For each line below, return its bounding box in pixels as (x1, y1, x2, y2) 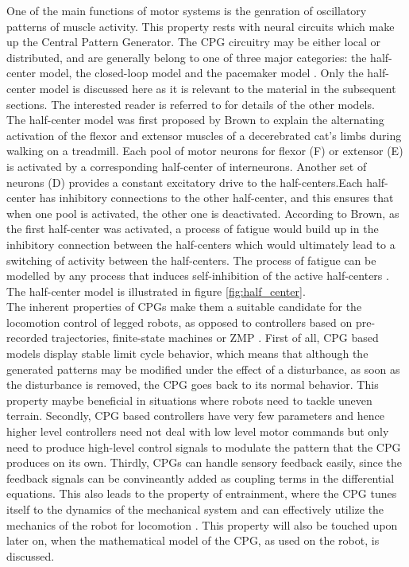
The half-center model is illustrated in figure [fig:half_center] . (6, 282, 306, 299)
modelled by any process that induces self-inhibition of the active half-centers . (6, 267, 389, 284)
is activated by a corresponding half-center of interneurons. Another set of (6, 157, 367, 174)
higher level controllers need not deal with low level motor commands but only (6, 423, 389, 440)
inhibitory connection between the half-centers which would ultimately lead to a (6, 235, 395, 252)
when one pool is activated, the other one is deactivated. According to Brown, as (6, 204, 399, 221)
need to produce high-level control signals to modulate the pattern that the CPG (6, 438, 401, 455)
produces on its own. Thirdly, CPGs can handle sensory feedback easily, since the (6, 454, 402, 471)
